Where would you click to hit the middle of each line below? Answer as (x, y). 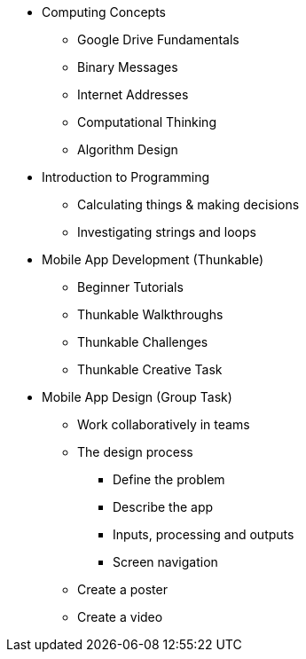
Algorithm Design (128, 149)
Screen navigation (165, 562)
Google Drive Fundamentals (158, 39)
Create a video (120, 617)
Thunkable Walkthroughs (150, 314)
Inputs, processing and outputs (204, 534)
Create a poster (122, 589)
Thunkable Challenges (143, 342)
